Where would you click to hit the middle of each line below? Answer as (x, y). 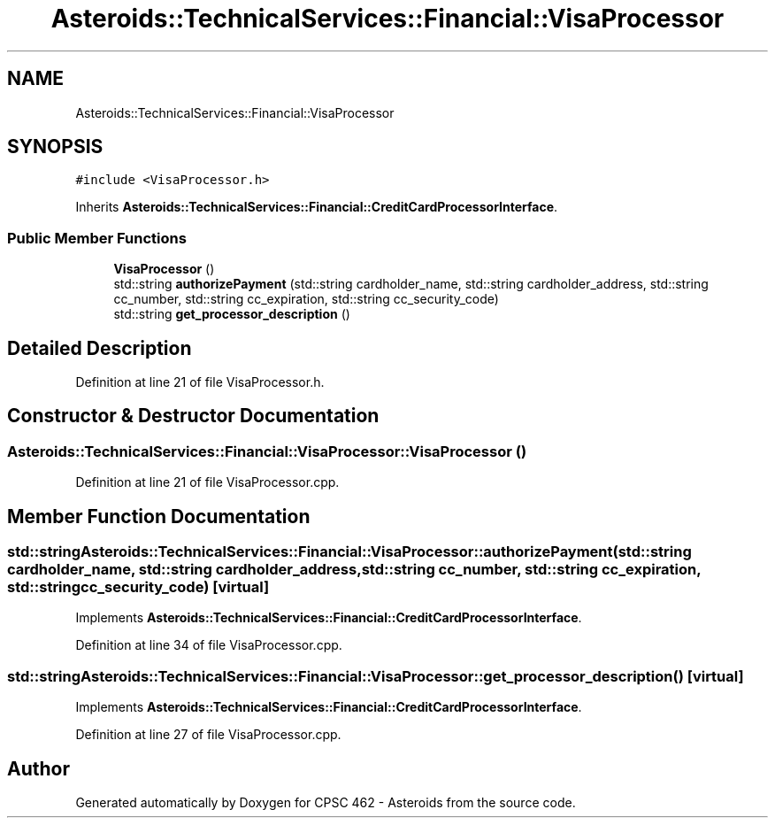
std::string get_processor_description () (232, 314)
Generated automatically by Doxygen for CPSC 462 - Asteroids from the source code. (326, 803)
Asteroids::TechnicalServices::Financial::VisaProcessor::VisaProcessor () (267, 451)
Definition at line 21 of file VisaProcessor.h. (200, 382)
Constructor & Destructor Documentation (193, 416)
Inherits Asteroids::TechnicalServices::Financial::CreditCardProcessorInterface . (317, 207)
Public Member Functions (97, 238)
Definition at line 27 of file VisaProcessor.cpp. (208, 735)
